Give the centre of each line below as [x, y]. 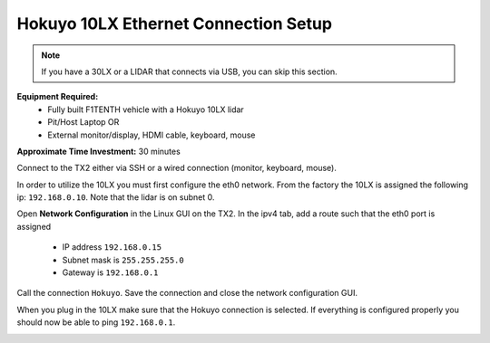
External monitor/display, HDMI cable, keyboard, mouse [152, 135]
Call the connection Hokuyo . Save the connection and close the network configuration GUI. [187, 293]
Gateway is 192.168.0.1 [110, 272]
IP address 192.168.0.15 [112, 247]
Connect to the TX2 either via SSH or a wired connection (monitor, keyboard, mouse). [177, 168]
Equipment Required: [58, 97]
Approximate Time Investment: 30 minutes [98, 151]
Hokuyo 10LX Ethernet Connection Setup [175, 24]
